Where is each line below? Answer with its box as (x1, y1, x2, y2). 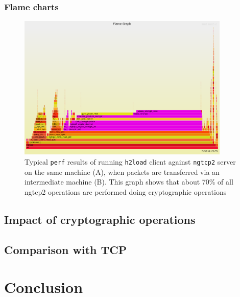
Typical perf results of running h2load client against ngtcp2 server (25, 156, 236, 167)
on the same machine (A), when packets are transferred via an (25, 166, 220, 177)
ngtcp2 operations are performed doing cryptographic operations (25, 186, 227, 197)
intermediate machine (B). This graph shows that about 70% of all (25, 176, 233, 187)
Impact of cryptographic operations (4, 211, 196, 227)
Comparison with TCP (4, 241, 127, 257)
